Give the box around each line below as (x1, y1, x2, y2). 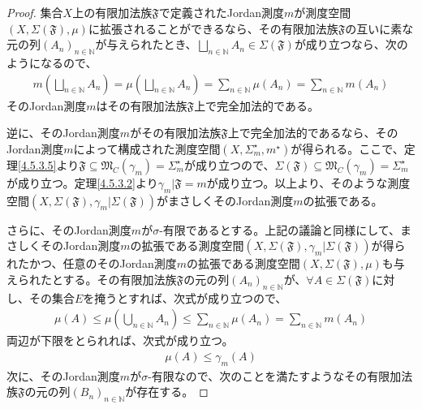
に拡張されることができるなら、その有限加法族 (88, 19, 338, 37)
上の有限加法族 (72, 4, 153, 20)
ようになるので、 (6, 54, 97, 71)
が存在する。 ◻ (125, 383, 209, 400)
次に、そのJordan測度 (6, 367, 120, 384)
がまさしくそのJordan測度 (157, 192, 294, 209)
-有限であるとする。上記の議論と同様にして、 (159, 221, 401, 238)
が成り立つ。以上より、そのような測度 (206, 174, 411, 191)
